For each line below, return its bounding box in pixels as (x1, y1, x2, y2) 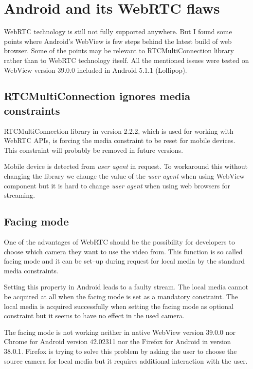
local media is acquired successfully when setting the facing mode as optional (4, 301, 234, 311)
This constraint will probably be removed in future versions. (4, 144, 183, 155)
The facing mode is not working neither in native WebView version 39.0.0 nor (4, 327, 235, 337)
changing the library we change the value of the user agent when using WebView (4, 171, 245, 181)
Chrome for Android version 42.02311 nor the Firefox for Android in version (4, 336, 231, 347)
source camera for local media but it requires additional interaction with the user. (4, 355, 248, 366)
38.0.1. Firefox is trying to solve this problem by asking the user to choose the (4, 346, 237, 356)
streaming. (4, 190, 35, 200)
